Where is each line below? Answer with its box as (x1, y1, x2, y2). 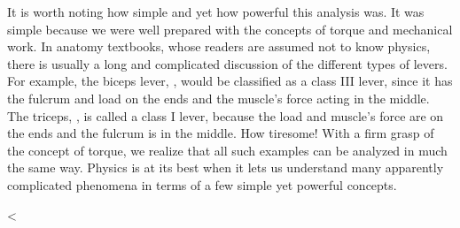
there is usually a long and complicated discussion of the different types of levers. (7, 54, 448, 72)
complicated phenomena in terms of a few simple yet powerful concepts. (7, 175, 397, 194)
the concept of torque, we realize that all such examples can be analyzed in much (7, 141, 448, 159)
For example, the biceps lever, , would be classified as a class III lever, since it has (7, 72, 453, 90)
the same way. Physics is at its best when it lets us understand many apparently (7, 158, 444, 177)
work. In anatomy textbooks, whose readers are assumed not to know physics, (7, 37, 431, 56)
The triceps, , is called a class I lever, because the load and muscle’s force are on (7, 106, 444, 125)
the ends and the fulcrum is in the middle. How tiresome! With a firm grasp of (7, 124, 434, 142)
